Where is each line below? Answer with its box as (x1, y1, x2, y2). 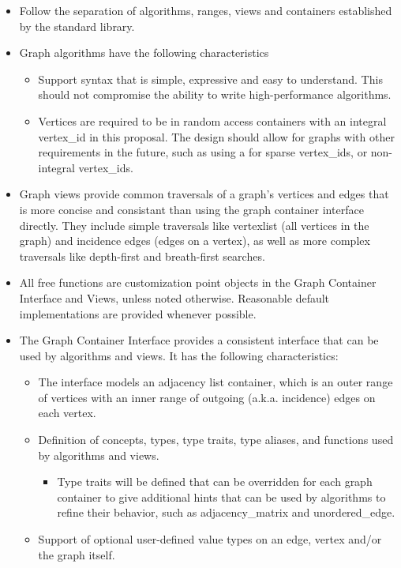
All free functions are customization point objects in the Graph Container (19, 274, 377, 291)
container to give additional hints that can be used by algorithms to (57, 488, 386, 505)
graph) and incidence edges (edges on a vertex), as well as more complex (19, 232, 370, 249)
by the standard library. (19, 17, 135, 34)
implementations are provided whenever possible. (19, 305, 257, 322)
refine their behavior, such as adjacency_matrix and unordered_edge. (57, 504, 395, 521)
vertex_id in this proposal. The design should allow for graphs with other (38, 128, 395, 145)
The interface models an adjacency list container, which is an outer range (38, 374, 393, 390)
